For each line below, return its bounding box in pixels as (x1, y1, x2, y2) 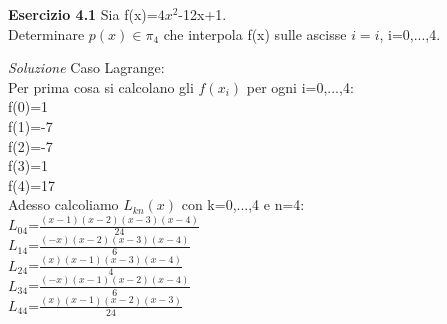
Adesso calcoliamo (8, 194, 119, 215)
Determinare (8, 23, 85, 44)
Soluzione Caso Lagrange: (8, 57, 165, 78)
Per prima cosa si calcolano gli (8, 76, 194, 97)
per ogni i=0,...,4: (246, 76, 354, 97)
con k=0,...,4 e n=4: (181, 194, 305, 215)
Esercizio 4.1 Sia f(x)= (8, 4, 158, 24)
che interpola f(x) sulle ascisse (163, 23, 347, 44)
